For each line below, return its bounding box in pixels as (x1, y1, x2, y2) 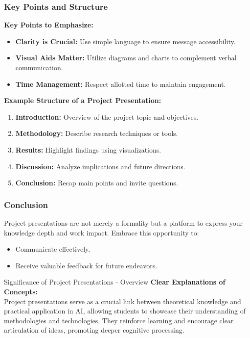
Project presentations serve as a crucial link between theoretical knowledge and (4, 296, 241, 306)
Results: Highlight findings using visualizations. (15, 144, 161, 155)
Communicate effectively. (15, 244, 91, 254)
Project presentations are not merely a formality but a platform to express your (4, 217, 243, 228)
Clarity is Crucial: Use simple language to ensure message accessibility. (15, 36, 236, 46)
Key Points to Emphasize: (4, 20, 93, 30)
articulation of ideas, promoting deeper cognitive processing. (4, 325, 184, 335)
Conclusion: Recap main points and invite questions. (15, 178, 178, 188)
